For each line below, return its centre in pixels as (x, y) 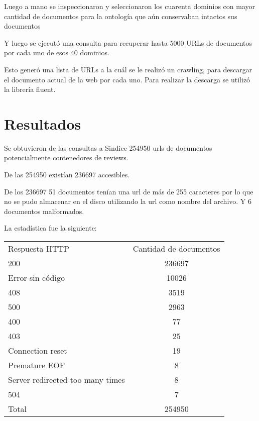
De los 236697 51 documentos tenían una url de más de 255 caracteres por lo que (129, 191)
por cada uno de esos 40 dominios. (57, 52)
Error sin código (36, 278)
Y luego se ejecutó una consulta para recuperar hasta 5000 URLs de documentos (128, 42)
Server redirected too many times (67, 380)
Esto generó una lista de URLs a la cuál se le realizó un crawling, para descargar (128, 69)
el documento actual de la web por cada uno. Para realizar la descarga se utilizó (127, 79)
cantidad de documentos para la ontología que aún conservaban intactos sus (121, 16)
